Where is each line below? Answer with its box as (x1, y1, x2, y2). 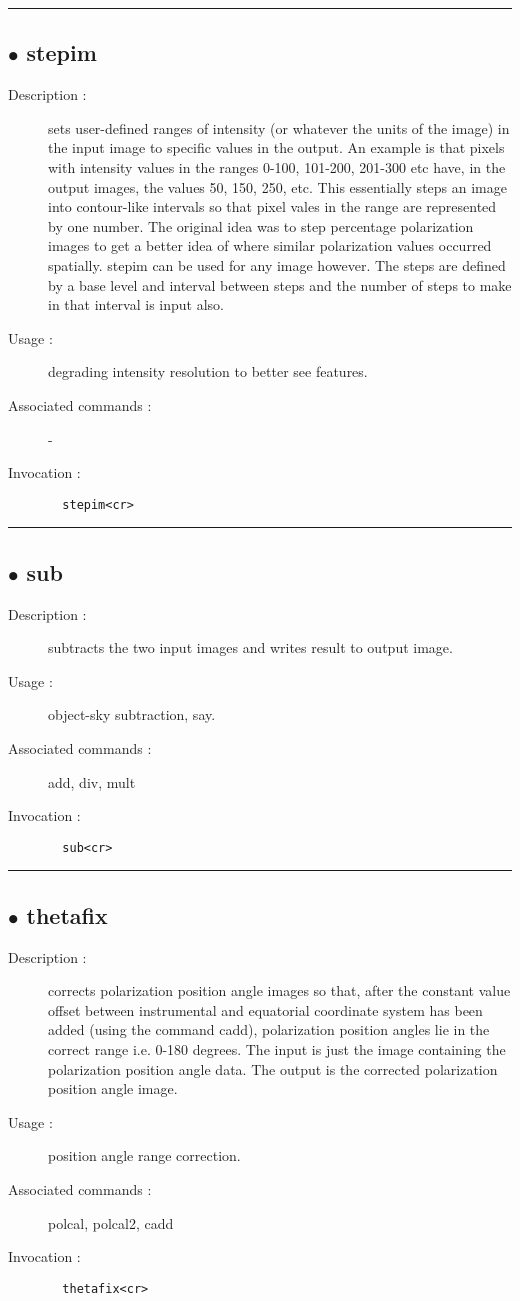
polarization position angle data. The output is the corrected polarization (48, 1058, 498, 1079)
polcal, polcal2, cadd (48, 1212, 174, 1233)
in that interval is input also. (48, 294, 224, 315)
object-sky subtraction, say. (48, 704, 216, 725)
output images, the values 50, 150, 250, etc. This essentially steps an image (48, 176, 507, 197)
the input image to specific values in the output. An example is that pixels (48, 137, 505, 158)
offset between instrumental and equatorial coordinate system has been (48, 999, 483, 1020)
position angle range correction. (48, 1145, 241, 1166)
